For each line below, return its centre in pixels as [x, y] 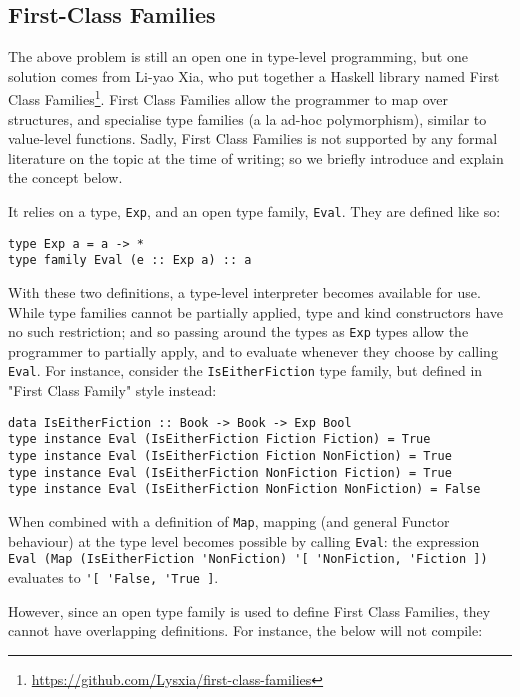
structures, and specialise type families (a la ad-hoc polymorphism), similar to [247, 118]
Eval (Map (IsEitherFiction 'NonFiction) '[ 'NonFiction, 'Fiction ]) [248, 559]
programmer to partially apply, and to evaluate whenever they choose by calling [253, 350]
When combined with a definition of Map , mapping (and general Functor [229, 520]
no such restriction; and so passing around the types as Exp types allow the [238, 331]
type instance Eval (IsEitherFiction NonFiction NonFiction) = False [244, 489]
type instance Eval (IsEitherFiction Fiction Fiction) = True [219, 439]
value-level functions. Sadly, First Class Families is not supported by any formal [253, 138]
